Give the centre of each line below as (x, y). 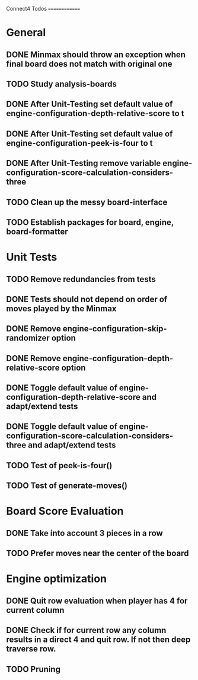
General (26, 33)
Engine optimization (57, 579)
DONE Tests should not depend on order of (87, 299)
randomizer (28, 338)
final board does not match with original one (90, 64)
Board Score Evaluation (65, 511)
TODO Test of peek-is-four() (59, 466)
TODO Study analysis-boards (62, 84)
